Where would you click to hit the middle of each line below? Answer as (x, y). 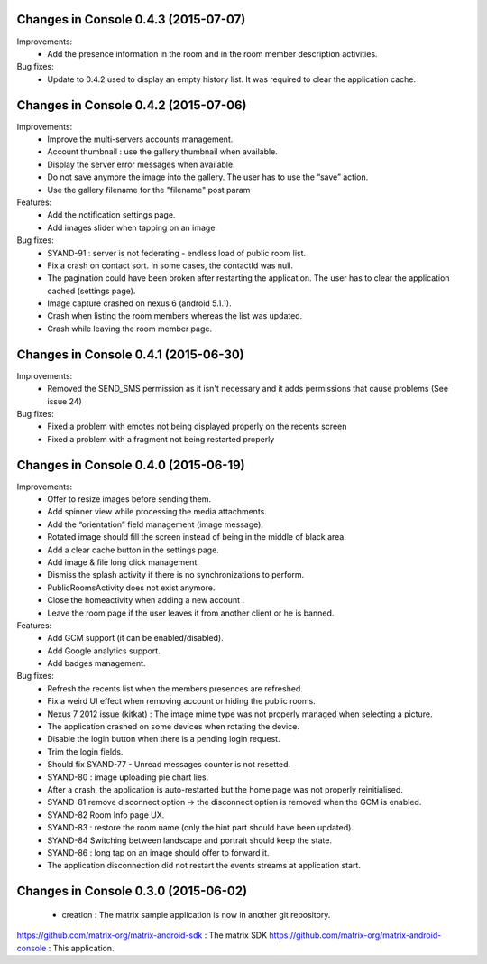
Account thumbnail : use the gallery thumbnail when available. (163, 152)
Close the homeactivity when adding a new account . (146, 600)
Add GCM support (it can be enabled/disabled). (136, 638)
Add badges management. (96, 663)
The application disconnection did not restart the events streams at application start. (204, 866)
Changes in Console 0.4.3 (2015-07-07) (131, 19)
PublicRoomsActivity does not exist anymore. (131, 588)
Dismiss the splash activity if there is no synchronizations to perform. (176, 575)
